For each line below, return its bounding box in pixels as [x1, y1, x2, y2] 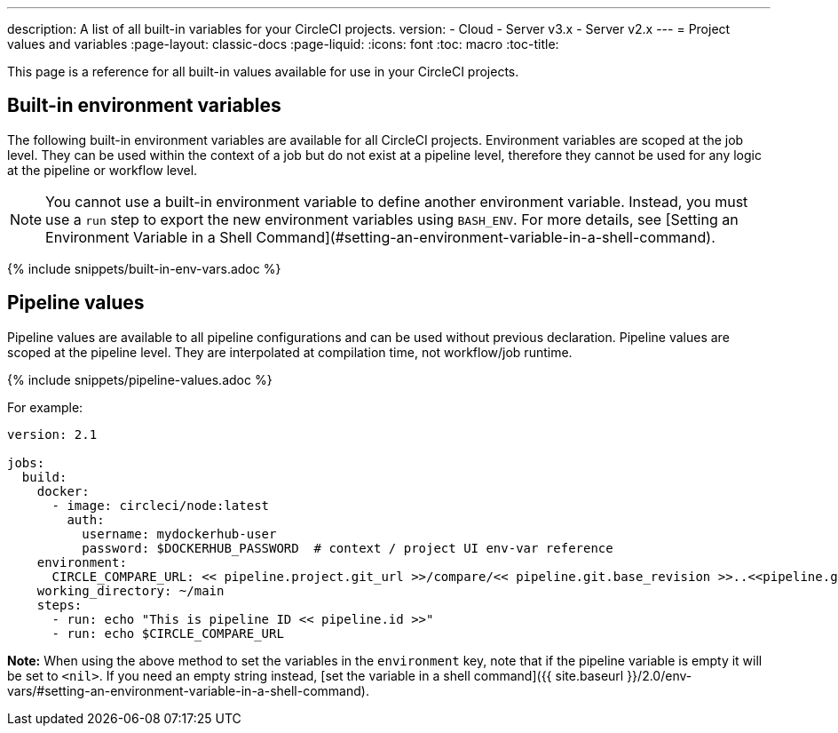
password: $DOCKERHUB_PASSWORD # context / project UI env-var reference [82, 540, 613, 555]
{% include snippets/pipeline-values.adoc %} [7, 371, 273, 387]
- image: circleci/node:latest [51, 498, 270, 513]
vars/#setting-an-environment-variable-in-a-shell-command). [7, 682, 369, 698]
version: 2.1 [7, 426, 98, 442]
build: [21, 469, 67, 484]
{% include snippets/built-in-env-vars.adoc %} [7, 260, 281, 276]
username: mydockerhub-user [82, 526, 277, 541]
